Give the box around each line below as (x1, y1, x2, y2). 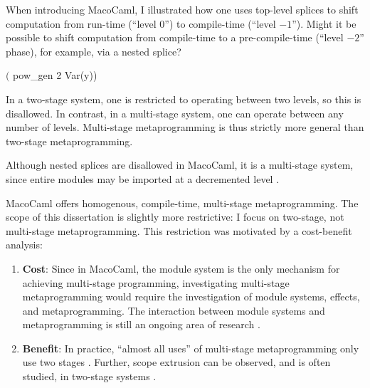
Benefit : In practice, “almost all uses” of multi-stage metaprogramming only (22, 340, 359, 355)
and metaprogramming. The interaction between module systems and (22, 303, 325, 318)
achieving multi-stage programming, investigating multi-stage (22, 275, 290, 290)
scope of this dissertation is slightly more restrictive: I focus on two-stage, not (6, 209, 344, 224)
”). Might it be (292, 16, 356, 31)
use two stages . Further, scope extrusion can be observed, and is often (22, 355, 331, 369)
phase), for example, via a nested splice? (6, 43, 181, 58)
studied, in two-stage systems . (22, 369, 157, 384)
